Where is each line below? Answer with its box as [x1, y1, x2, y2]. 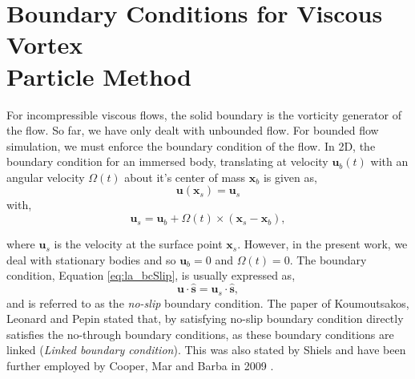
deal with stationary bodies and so [6, 251, 176, 268]
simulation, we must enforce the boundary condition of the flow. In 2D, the [6, 137, 376, 154]
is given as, [263, 168, 317, 185]
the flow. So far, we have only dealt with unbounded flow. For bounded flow [6, 122, 379, 139]
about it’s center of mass [124, 168, 246, 185]
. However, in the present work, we [237, 236, 408, 252]
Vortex [6, 28, 83, 61]
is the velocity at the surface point [54, 236, 223, 252]
